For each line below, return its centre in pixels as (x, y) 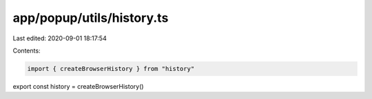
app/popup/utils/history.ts (91, 18)
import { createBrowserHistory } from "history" (111, 69)
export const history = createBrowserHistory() (78, 86)
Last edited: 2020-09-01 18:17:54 (60, 38)
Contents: (27, 51)
